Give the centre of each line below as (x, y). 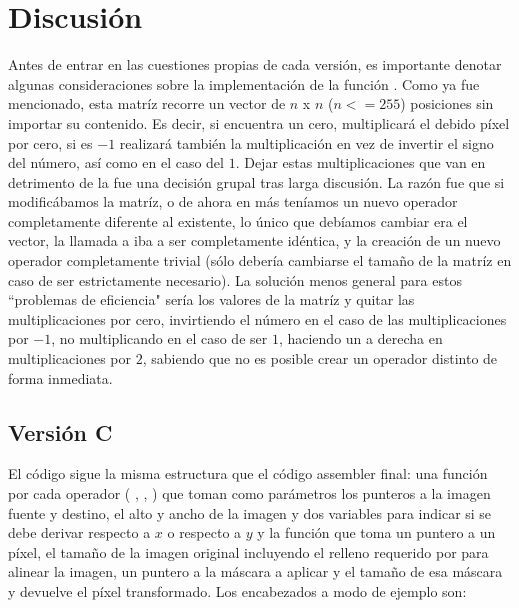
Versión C (60, 431)
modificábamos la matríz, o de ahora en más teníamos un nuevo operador (233, 201)
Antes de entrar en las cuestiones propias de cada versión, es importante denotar (255, 64)
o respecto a (204, 532)
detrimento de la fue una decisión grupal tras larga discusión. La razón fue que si (256, 181)
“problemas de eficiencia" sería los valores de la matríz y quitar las (211, 299)
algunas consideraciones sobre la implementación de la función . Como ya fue (244, 83)
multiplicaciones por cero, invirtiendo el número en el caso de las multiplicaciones (257, 318)
